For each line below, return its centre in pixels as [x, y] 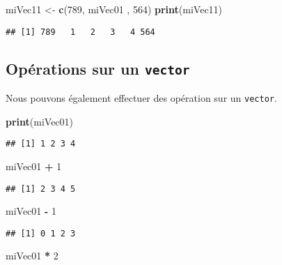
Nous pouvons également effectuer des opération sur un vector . [141, 98]
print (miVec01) [40, 121]
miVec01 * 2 [32, 256]
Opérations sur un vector [98, 68]
